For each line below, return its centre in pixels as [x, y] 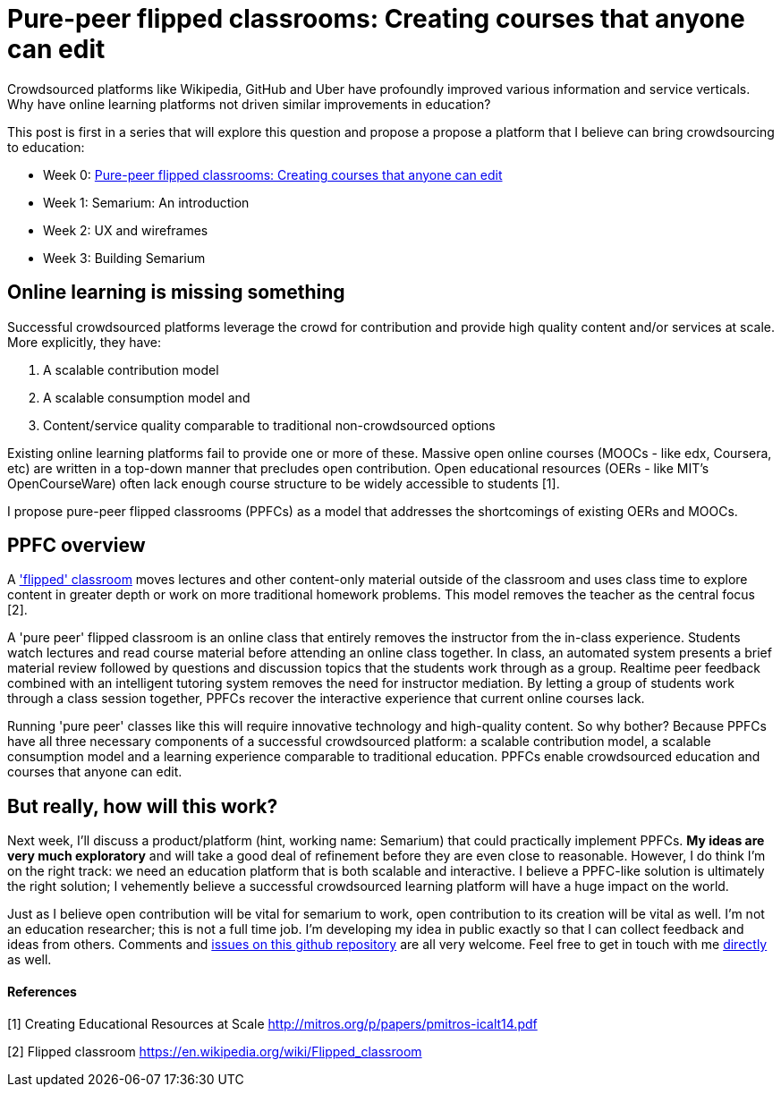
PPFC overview [76, 546]
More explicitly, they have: [84, 342]
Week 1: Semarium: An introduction [146, 202]
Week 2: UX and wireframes [126, 230]
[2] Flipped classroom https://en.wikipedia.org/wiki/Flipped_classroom [215, 1051]
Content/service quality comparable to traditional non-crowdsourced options [269, 425]
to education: [46, 147]
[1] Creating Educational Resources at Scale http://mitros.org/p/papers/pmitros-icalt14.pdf [272, 1023]
